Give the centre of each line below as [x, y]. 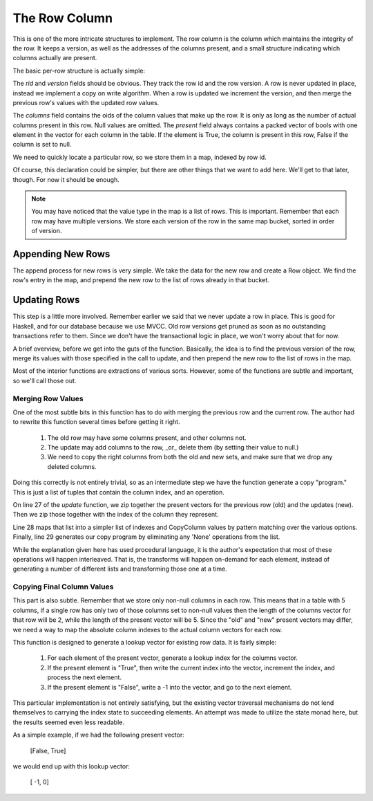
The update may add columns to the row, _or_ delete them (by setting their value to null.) [173, 448]
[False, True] [48, 751]
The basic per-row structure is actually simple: [79, 71]
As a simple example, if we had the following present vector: [98, 735]
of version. [47, 231]
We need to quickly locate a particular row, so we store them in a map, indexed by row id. [140, 157]
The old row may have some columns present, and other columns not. [147, 438]
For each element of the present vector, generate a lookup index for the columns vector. [173, 658]
